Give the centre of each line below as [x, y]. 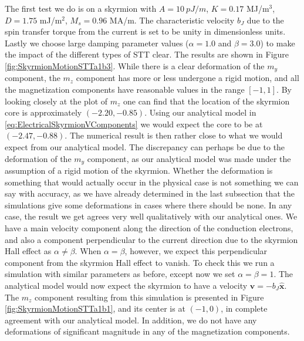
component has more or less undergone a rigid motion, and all [188, 78]
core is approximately [43, 112]
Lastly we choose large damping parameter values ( [97, 43]
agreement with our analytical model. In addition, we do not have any [131, 320]
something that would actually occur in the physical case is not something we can [152, 182]
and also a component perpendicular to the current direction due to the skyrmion [151, 239]
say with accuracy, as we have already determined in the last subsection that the [150, 193]
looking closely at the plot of [56, 101]
